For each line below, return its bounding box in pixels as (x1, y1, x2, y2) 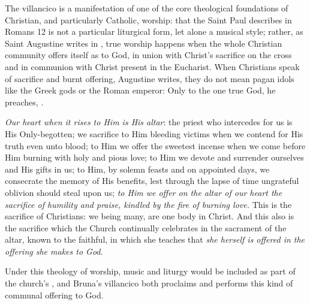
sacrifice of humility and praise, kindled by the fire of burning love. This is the (5, 198, 292, 210)
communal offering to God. (5, 288, 104, 301)
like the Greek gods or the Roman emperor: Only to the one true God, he (5, 84, 276, 96)
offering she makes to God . (5, 244, 103, 257)
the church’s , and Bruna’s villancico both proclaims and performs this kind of (5, 277, 293, 289)
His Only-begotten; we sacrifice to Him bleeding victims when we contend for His (5, 127, 303, 140)
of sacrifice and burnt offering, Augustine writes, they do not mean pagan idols (5, 72, 294, 84)
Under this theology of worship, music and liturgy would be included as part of (5, 265, 296, 277)
